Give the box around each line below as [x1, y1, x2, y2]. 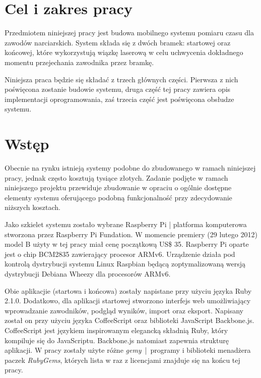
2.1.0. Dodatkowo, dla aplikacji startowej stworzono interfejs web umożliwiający [5, 295, 251, 306]
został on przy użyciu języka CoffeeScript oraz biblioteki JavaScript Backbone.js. [5, 315, 254, 326]
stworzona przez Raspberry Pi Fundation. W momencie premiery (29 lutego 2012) [5, 229, 257, 239]
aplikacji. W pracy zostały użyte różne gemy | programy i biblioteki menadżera [5, 345, 251, 355]
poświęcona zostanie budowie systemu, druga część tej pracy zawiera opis [5, 84, 231, 94]
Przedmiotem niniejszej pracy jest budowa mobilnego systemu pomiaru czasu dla [5, 27, 254, 38]
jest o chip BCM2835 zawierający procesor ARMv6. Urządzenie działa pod [5, 248, 235, 259]
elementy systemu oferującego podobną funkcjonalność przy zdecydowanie [5, 192, 232, 202]
